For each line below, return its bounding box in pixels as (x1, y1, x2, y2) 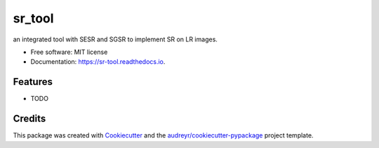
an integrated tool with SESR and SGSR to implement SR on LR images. (13, 35, 218, 43)
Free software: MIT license (30, 48, 108, 56)
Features (13, 76, 53, 88)
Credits (13, 113, 46, 125)
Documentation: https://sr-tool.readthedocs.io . (30, 58, 166, 66)
